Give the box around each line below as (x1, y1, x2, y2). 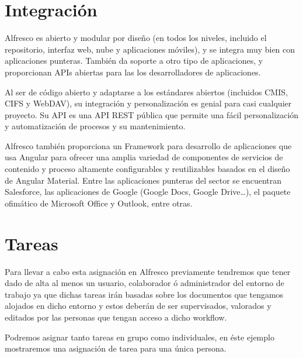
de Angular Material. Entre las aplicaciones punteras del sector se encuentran (5, 174, 282, 186)
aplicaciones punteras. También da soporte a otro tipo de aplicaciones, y (5, 54, 263, 67)
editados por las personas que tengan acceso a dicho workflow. (5, 311, 227, 323)
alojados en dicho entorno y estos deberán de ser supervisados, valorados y (5, 300, 271, 312)
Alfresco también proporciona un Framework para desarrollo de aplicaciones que (5, 139, 292, 152)
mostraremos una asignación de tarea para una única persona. (5, 342, 227, 354)
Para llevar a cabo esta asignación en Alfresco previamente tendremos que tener (5, 265, 291, 277)
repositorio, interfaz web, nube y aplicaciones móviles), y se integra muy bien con (5, 43, 295, 55)
